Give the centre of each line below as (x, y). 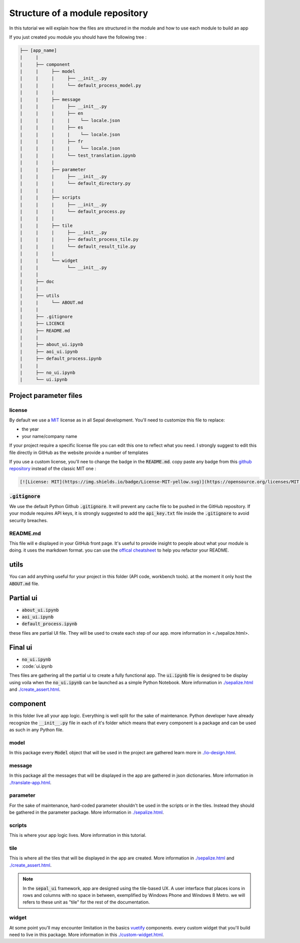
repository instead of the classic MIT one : (53, 468)
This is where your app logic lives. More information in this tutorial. (78, 835)
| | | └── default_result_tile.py (78, 246)
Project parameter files (46, 395)
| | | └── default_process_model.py (80, 85)
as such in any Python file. (36, 730)
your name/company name (49, 436)
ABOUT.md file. (24, 584)
